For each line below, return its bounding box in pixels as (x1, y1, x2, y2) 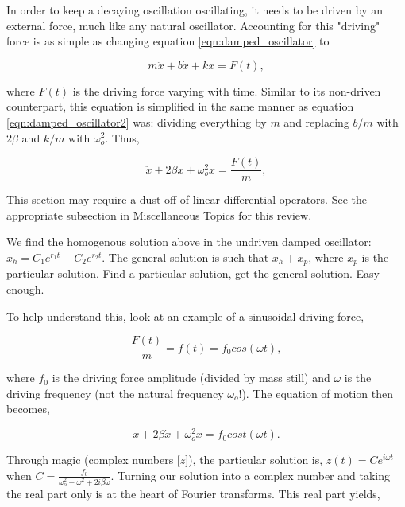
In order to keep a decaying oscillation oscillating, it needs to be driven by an (6, 2, 384, 18)
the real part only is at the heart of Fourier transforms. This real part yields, (6, 486, 380, 502)
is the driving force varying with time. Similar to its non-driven (72, 82, 381, 99)
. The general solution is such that (102, 249, 269, 265)
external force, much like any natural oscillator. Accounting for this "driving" (6, 17, 380, 33)
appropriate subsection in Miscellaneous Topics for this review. (6, 206, 312, 223)
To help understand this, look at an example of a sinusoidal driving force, (6, 307, 364, 324)
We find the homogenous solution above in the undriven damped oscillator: (6, 233, 372, 250)
